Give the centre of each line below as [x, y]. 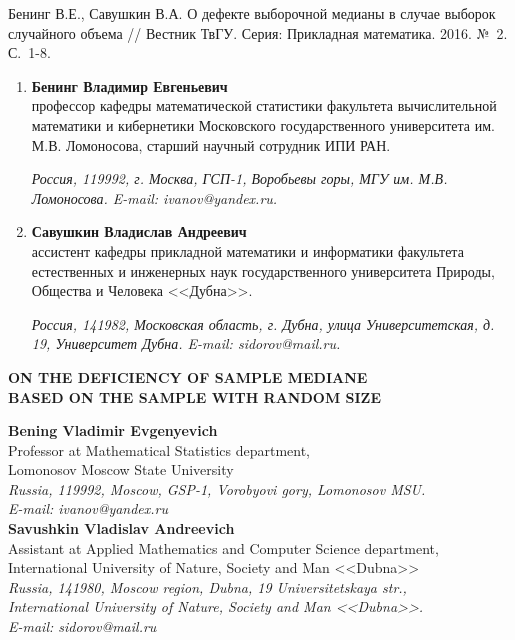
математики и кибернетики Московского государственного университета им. [263, 124]
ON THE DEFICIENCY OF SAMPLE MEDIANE [188, 376]
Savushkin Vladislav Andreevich [121, 528]
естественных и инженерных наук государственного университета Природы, [263, 270]
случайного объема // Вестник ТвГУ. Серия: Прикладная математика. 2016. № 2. [258, 32]
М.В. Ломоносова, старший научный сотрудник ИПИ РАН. [211, 144]
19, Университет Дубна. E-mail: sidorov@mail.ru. [186, 343]
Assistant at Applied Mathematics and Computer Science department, [223, 547]
